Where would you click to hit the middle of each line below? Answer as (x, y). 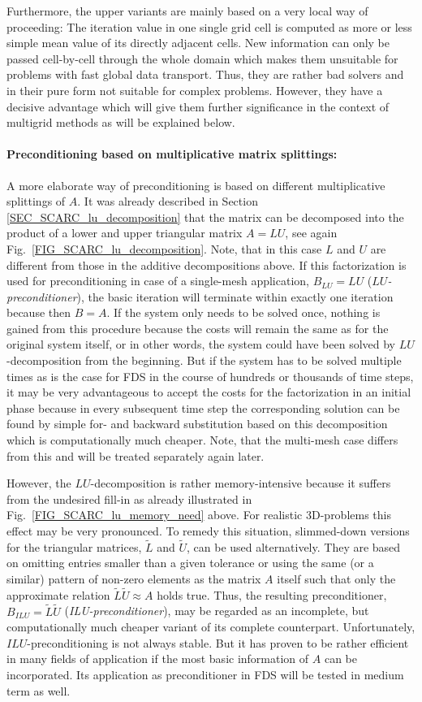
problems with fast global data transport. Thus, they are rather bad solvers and (205, 74)
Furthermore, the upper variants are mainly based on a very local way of (187, 11)
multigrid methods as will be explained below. (121, 122)
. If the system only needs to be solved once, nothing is (243, 312)
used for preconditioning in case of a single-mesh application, (158, 281)
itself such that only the (336, 579)
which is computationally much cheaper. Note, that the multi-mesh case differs (202, 440)
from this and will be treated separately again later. (136, 455)
